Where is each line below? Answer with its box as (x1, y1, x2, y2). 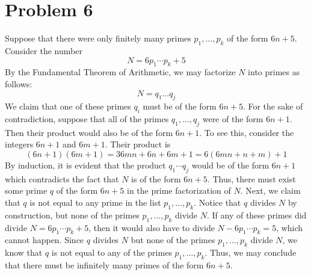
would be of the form (191, 159, 269, 171)
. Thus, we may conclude (205, 246, 297, 259)
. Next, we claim (240, 184, 301, 197)
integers (5, 138, 34, 150)
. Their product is (105, 138, 171, 150)
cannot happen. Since (5, 233, 84, 246)
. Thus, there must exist (207, 172, 296, 185)
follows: (5, 77, 32, 90)
